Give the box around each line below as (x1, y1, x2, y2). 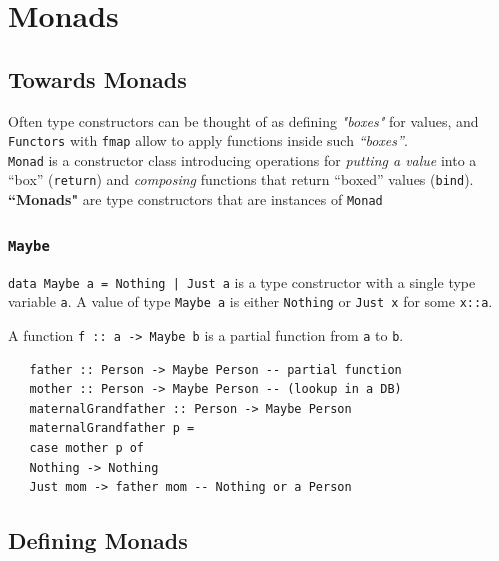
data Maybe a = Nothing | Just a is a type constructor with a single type (8, 271, 476, 292)
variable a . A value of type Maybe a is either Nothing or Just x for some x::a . (8, 291, 493, 312)
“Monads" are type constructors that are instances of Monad (8, 189, 383, 210)
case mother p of (29, 440, 145, 455)
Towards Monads (8, 63, 187, 94)
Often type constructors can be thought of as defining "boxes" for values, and (8, 110, 479, 131)
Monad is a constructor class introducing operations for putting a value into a (8, 149, 477, 170)
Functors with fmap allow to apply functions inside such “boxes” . (8, 130, 408, 151)
